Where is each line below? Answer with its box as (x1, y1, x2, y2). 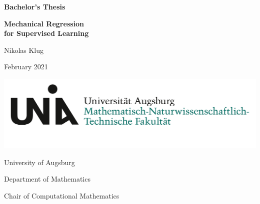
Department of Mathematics (4, 174, 90, 184)
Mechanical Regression (4, 18, 84, 28)
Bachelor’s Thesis (4, 1, 65, 11)
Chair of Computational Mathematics (4, 191, 119, 201)
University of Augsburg (4, 157, 75, 167)
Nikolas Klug (4, 44, 44, 55)
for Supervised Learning (4, 28, 89, 38)
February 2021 (4, 61, 48, 72)
